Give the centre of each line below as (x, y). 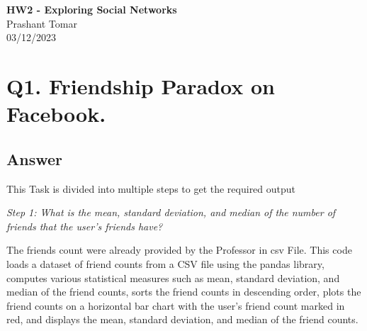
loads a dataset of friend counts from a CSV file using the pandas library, (165, 263)
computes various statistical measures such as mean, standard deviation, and (173, 277)
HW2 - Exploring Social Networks (92, 9)
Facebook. (56, 114)
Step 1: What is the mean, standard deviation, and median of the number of (171, 212)
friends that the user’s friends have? (85, 226)
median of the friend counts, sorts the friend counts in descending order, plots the (184, 292)
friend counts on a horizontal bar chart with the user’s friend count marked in (176, 305)
